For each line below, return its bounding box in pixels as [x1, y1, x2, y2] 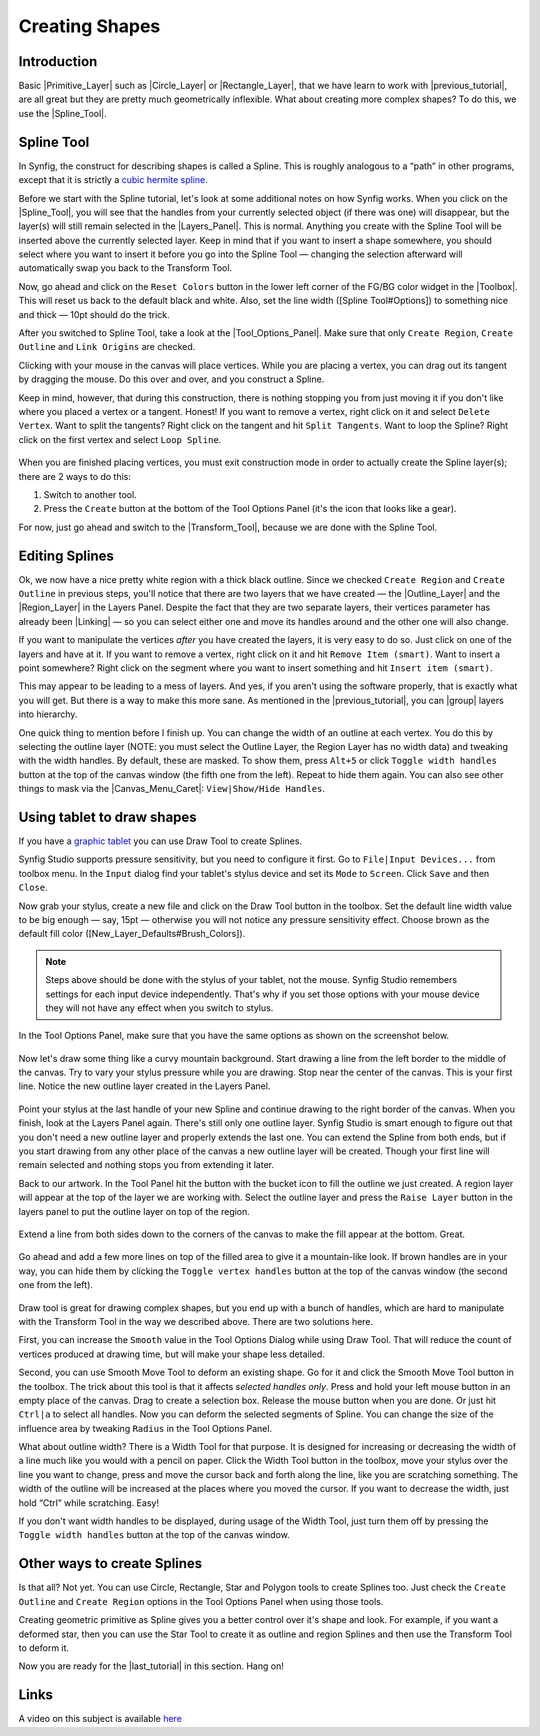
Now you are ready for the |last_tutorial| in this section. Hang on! [18, 1660, 284, 1672]
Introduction [18, 53, 98, 70]
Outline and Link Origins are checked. [18, 341, 196, 353]
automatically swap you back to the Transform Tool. [18, 262, 233, 274]
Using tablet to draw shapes [18, 808, 197, 825]
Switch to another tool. [43, 488, 137, 500]
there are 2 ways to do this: [18, 470, 132, 482]
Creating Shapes [18, 15, 161, 37]
